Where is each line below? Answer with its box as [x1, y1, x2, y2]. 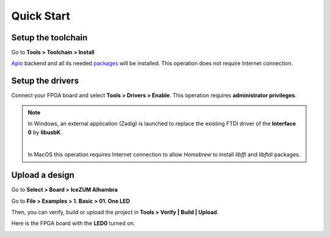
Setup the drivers [11, 76, 79, 86]
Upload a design [11, 170, 75, 180]
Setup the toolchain [11, 32, 88, 43]
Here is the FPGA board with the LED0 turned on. [11, 220, 136, 227]
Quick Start [11, 9, 70, 23]
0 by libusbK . [28, 128, 62, 136]
